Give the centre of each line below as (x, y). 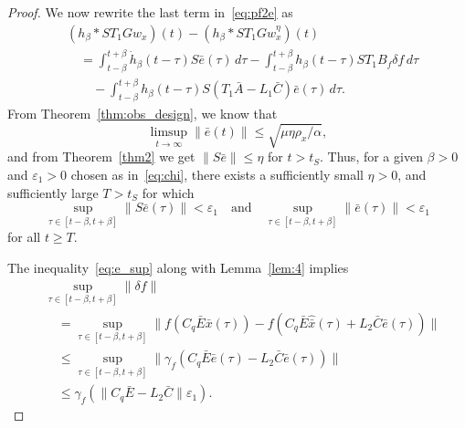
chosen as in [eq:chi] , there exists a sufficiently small (217, 175)
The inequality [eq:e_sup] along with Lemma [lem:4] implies (178, 268)
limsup (169, 133)
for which (168, 192)
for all (24, 237)
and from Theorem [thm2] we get (101, 157)
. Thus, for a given (371, 157)
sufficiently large (53, 192)
